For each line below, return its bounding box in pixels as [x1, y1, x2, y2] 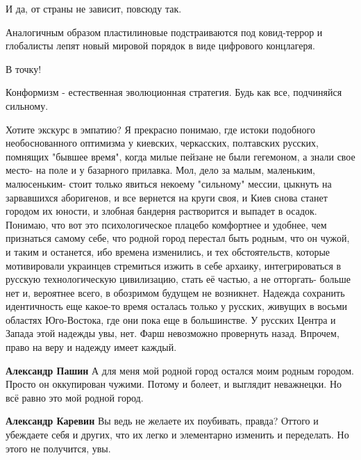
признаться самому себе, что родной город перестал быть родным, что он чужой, [6, 231, 350, 245]
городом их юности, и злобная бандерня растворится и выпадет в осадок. [6, 204, 317, 218]
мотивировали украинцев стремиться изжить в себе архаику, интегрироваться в [6, 258, 342, 272]
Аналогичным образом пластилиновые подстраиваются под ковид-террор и [6, 24, 323, 39]
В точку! [6, 61, 42, 76]
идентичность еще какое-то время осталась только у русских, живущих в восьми [6, 299, 347, 313]
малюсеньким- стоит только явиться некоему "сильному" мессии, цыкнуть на [6, 176, 332, 190]
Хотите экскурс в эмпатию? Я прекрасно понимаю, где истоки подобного [6, 122, 315, 136]
